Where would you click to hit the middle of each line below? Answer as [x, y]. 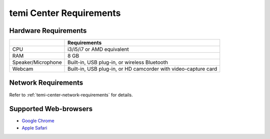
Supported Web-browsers [51, 109]
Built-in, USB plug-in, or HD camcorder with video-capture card [142, 69]
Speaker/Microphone [37, 62]
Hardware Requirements [48, 31]
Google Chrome [38, 121]
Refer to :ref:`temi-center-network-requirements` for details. [71, 95]
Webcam [23, 69]
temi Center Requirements [65, 13]
